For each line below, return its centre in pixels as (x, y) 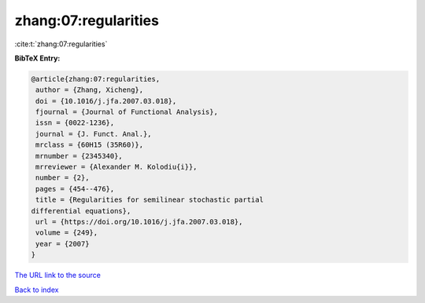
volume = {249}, (67, 233)
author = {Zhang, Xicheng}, (90, 90)
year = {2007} (63, 244)
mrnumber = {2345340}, (79, 156)
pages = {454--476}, (75, 189)
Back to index (37, 290)
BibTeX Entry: (37, 58)
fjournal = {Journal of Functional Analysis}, (127, 112)
